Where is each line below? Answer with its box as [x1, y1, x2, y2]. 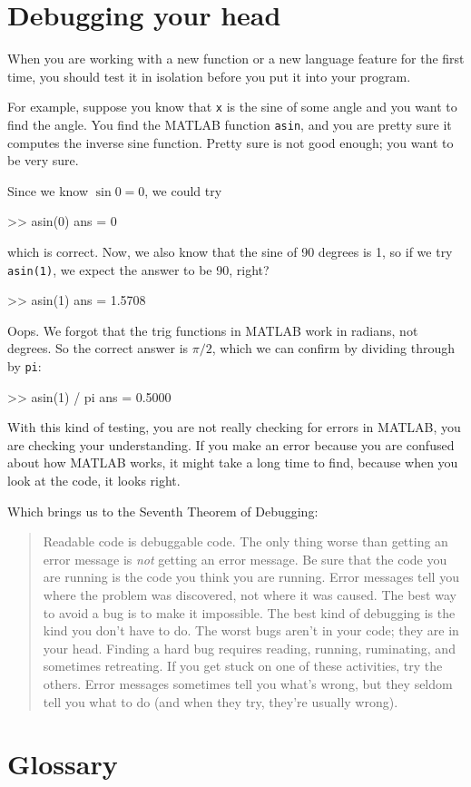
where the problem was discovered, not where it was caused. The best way [43, 585, 456, 605]
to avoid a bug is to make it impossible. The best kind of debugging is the [43, 603, 456, 622]
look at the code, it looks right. [7, 471, 181, 490]
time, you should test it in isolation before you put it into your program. [7, 66, 411, 85]
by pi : [7, 357, 42, 376]
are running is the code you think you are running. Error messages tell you [43, 567, 459, 586]
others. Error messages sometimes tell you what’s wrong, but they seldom [43, 674, 453, 693]
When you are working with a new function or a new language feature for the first [7, 49, 465, 68]
